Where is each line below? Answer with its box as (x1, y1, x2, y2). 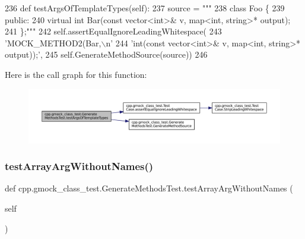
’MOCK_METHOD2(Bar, (5, 36, 101, 49)
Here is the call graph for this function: (5, 68, 147, 80)
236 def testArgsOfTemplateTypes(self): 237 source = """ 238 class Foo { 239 (5, 2, 285, 14)
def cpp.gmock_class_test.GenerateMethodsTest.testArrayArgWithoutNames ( (5, 182, 293, 194)
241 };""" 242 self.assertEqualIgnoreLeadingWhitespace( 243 (5, 25, 222, 37)
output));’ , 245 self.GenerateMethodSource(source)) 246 (5, 48, 208, 61)
